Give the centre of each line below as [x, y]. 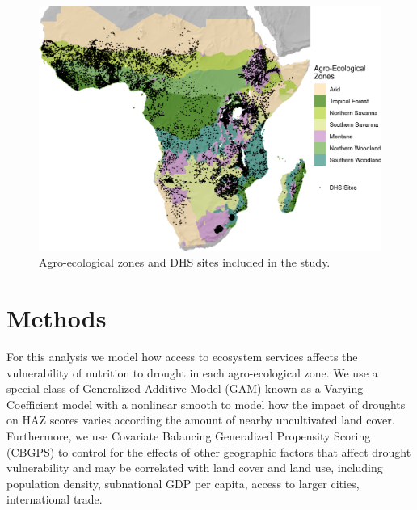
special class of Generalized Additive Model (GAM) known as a [164, 388]
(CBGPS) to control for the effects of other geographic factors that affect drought [209, 451]
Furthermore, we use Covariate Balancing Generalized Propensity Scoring [189, 435]
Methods [57, 318]
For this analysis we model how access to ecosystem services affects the [182, 356]
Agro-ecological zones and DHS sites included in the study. [185, 262]
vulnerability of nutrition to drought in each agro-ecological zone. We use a [192, 372]
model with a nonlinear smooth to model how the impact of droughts [234, 404]
